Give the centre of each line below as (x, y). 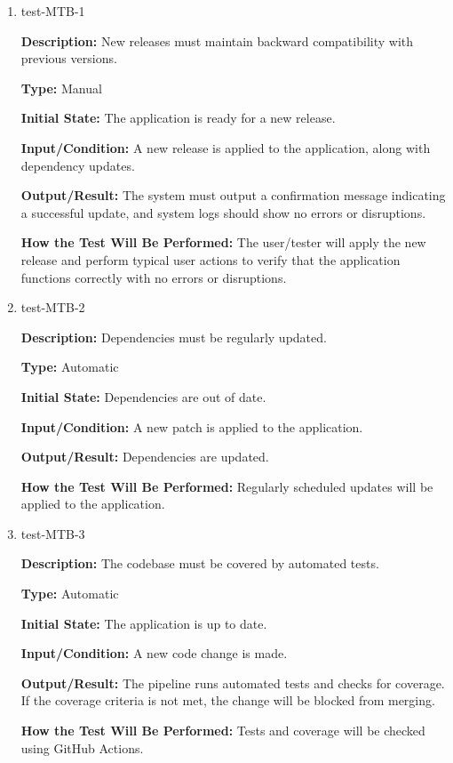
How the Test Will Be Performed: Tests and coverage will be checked (223, 731)
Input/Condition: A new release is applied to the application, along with (226, 147)
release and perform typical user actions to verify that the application (211, 259)
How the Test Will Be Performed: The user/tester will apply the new (223, 242)
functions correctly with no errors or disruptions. (154, 277)
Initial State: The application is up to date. (144, 623)
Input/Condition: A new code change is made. (154, 653)
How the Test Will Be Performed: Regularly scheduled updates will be (227, 486)
